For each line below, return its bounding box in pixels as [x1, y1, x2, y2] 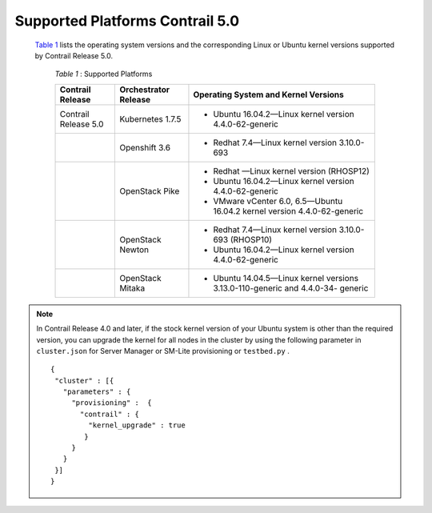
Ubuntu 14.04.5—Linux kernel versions [213, 272, 359, 283]
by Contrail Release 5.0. [34, 50, 114, 60]
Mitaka [119, 283, 146, 294]
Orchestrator [119, 84, 170, 95]
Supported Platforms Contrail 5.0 [14, 12, 240, 30]
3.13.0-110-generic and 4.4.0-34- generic [213, 283, 369, 294]
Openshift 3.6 [119, 142, 171, 153]
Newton [119, 244, 150, 255]
